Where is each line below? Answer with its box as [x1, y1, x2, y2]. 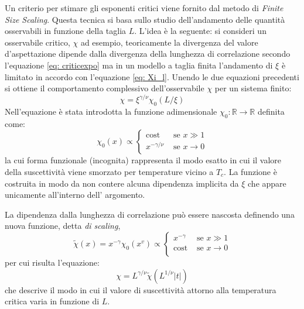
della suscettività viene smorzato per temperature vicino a [5, 166, 214, 178]
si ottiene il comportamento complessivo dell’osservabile [5, 82, 204, 94]
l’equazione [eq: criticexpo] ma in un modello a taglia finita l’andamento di [5, 59, 273, 71]
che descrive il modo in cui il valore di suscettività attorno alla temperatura [5, 283, 276, 296]
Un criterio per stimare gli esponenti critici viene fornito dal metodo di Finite [5, 2, 283, 13]
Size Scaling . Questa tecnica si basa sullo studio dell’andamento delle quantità [5, 13, 285, 25]
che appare [248, 177, 286, 189]
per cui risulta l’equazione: [5, 256, 100, 268]
